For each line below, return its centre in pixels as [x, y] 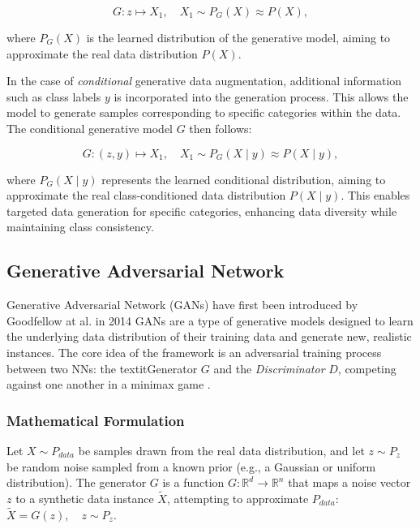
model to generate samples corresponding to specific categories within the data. [204, 112]
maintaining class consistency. [80, 227]
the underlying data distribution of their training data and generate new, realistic [209, 336]
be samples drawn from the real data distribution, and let [221, 450]
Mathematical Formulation [96, 420]
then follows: [221, 128]
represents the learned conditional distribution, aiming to [244, 179]
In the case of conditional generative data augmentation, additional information [204, 81]
